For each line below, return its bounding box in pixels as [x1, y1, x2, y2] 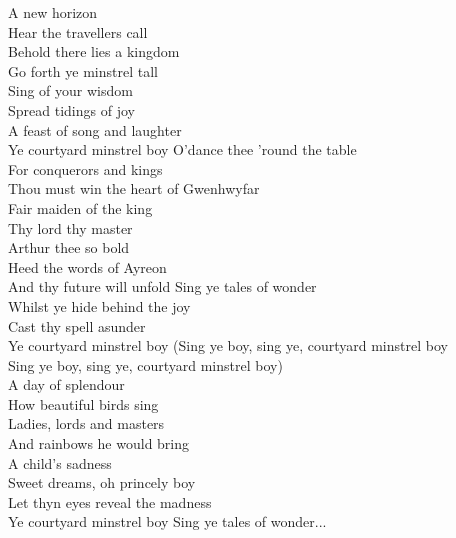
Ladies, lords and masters [8, 413, 165, 434]
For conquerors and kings [8, 158, 163, 179]
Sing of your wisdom [8, 80, 133, 101]
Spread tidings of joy [8, 99, 135, 120]
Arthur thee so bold [8, 237, 130, 258]
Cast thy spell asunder [8, 315, 146, 336]
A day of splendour [8, 374, 125, 395]
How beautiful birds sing [8, 393, 159, 414]
